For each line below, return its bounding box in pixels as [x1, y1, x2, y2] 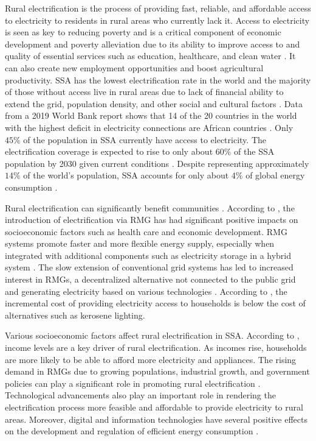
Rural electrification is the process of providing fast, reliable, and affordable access [5, 2, 311, 14]
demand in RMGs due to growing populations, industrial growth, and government [5, 365, 310, 378]
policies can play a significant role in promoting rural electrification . [5, 376, 261, 389]
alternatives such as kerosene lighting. [5, 308, 145, 321]
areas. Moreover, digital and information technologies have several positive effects [5, 412, 307, 425]
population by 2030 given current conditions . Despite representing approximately [5, 157, 309, 169]
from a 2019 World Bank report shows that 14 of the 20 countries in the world [5, 109, 297, 122]
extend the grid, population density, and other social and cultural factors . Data [5, 97, 303, 110]
